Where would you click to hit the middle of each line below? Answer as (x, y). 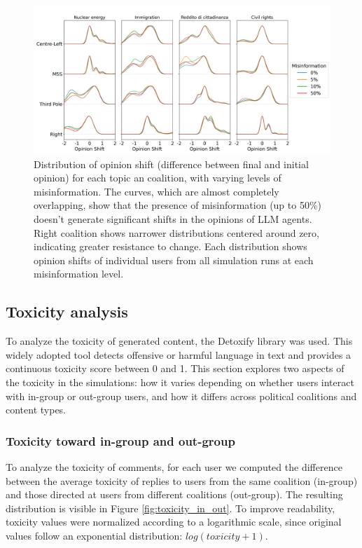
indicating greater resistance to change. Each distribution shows (170, 246)
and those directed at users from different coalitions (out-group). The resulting (174, 494)
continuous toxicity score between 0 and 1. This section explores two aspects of (175, 368)
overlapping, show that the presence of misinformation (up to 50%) (178, 205)
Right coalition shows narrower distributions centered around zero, (176, 232)
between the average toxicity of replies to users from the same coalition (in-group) (182, 480)
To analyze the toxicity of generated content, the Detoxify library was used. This (179, 341)
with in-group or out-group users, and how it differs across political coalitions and (181, 396)
